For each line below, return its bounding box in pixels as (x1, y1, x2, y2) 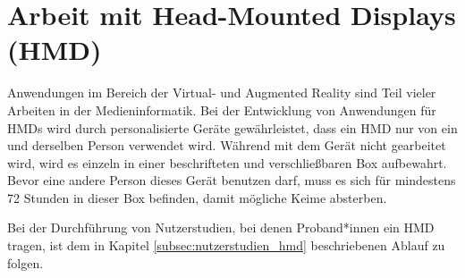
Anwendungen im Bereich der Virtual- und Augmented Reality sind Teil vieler (7, 83, 436, 102)
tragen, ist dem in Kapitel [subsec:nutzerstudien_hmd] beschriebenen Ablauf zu (7, 236, 445, 255)
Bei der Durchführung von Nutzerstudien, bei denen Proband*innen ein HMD (7, 218, 435, 237)
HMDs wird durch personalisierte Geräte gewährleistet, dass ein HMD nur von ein (7, 118, 458, 137)
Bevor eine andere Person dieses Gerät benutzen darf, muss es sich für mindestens (7, 171, 456, 190)
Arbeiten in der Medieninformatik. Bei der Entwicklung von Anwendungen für (7, 100, 436, 119)
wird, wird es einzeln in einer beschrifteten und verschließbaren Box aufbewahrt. (7, 153, 447, 172)
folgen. (7, 253, 44, 272)
